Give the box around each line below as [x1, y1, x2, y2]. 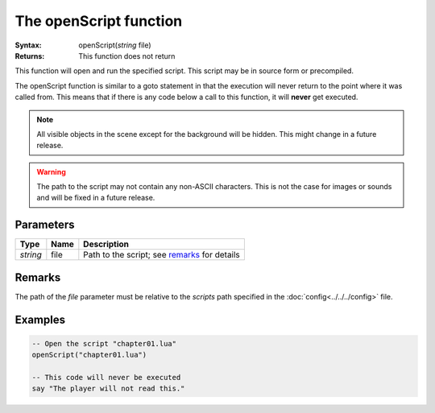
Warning [36, 167, 66, 176]
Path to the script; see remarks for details [83, 250, 241, 261]
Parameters [14, 218, 75, 232]
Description [83, 238, 129, 250]
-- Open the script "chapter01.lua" [31, 339, 177, 348]
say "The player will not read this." [31, 384, 185, 394]
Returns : [14, 51, 45, 60]
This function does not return [78, 51, 176, 60]
